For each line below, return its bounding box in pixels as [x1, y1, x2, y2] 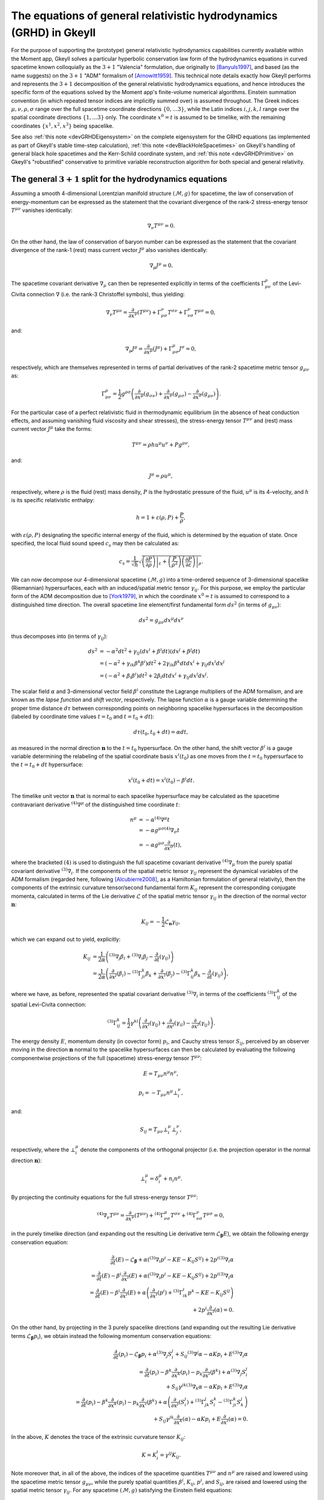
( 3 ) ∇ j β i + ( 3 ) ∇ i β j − [109, 952, 154, 961]
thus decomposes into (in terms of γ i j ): [11, 632, 108, 641]
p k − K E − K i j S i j [187, 1288, 230, 1297]
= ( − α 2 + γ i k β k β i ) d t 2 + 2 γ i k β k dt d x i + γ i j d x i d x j [99, 659, 225, 668]
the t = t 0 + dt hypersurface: [11, 761, 83, 770]
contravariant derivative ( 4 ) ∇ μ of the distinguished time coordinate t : [11, 800, 180, 808]
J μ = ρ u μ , [149, 472, 173, 479]
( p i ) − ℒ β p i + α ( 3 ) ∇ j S [118, 1350, 172, 1359]
